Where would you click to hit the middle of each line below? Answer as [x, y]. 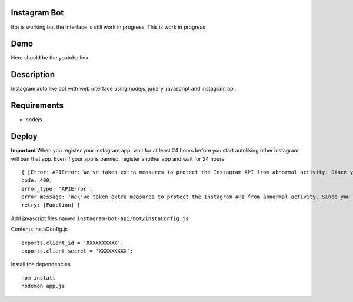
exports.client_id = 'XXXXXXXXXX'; [73, 243]
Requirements [37, 106]
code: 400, [37, 180]
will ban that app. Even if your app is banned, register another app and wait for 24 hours [118, 158]
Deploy [24, 136]
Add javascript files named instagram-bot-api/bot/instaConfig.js [100, 218]
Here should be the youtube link [50, 58]
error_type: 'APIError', [57, 189]
